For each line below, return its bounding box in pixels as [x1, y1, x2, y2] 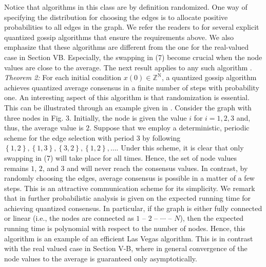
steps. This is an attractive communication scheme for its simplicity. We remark [4, 182, 255, 193]
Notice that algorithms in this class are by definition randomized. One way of [4, 2, 248, 12]
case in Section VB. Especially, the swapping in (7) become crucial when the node [4, 51, 262, 62]
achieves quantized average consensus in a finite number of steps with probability [4, 82, 259, 92]
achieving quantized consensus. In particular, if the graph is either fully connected [4, 202, 262, 213]
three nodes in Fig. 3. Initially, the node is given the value [4, 112, 187, 123]
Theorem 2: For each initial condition [4, 72, 122, 83]
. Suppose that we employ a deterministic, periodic [89, 122, 250, 133]
